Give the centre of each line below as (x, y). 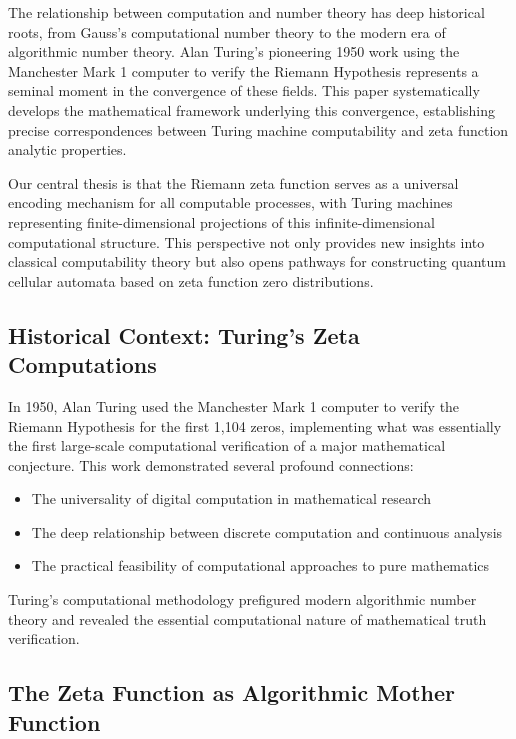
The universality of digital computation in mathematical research (231, 498)
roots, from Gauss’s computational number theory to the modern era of (227, 31)
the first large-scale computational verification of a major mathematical (227, 445)
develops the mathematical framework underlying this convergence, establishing (251, 109)
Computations (82, 364)
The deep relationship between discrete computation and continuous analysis (267, 531)
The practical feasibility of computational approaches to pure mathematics (260, 565)
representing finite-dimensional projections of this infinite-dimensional (221, 221)
